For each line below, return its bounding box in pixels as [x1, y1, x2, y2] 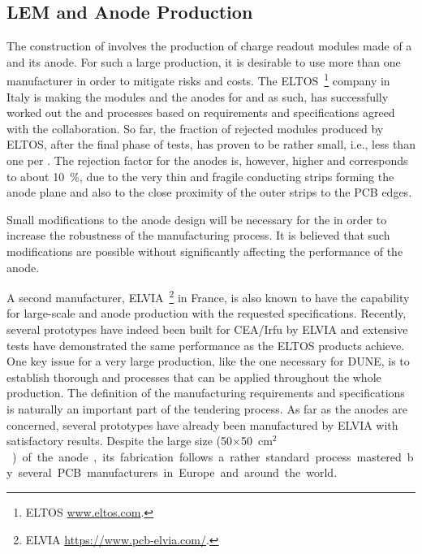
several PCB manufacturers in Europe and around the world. [18, 464, 338, 481]
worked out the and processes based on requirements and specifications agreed [6, 104, 395, 121]
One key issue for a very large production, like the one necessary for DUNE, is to [6, 353, 410, 370]
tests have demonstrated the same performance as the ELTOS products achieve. [6, 336, 405, 353]
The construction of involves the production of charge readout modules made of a [6, 37, 412, 54]
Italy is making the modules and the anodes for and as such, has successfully [6, 88, 389, 105]
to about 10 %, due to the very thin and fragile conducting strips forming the [6, 167, 394, 184]
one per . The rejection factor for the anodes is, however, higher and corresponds [6, 152, 408, 169]
